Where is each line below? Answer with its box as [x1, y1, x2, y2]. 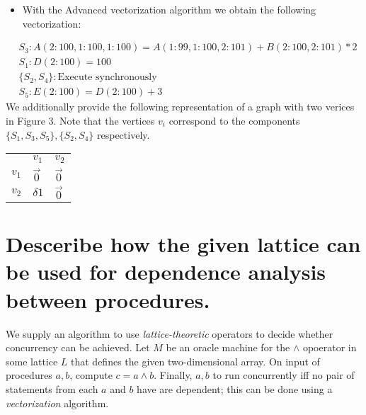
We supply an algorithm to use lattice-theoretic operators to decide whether [6, 326, 333, 341]
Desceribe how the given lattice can [6, 229, 361, 258]
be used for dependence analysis [6, 257, 326, 286]
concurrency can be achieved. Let [6, 340, 150, 355]
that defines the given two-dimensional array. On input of [71, 353, 320, 368]
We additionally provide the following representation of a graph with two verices [6, 99, 355, 114]
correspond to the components [168, 113, 300, 127]
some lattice [6, 353, 58, 368]
